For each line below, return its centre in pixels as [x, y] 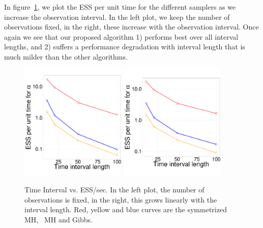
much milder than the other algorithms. [66, 56]
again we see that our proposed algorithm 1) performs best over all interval [121, 36]
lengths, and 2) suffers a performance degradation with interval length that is [125, 47]
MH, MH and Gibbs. [59, 219]
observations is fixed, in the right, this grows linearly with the [121, 199]
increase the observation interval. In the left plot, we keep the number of [117, 17]
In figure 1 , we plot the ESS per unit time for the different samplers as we [120, 7]
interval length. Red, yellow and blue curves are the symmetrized [126, 209]
